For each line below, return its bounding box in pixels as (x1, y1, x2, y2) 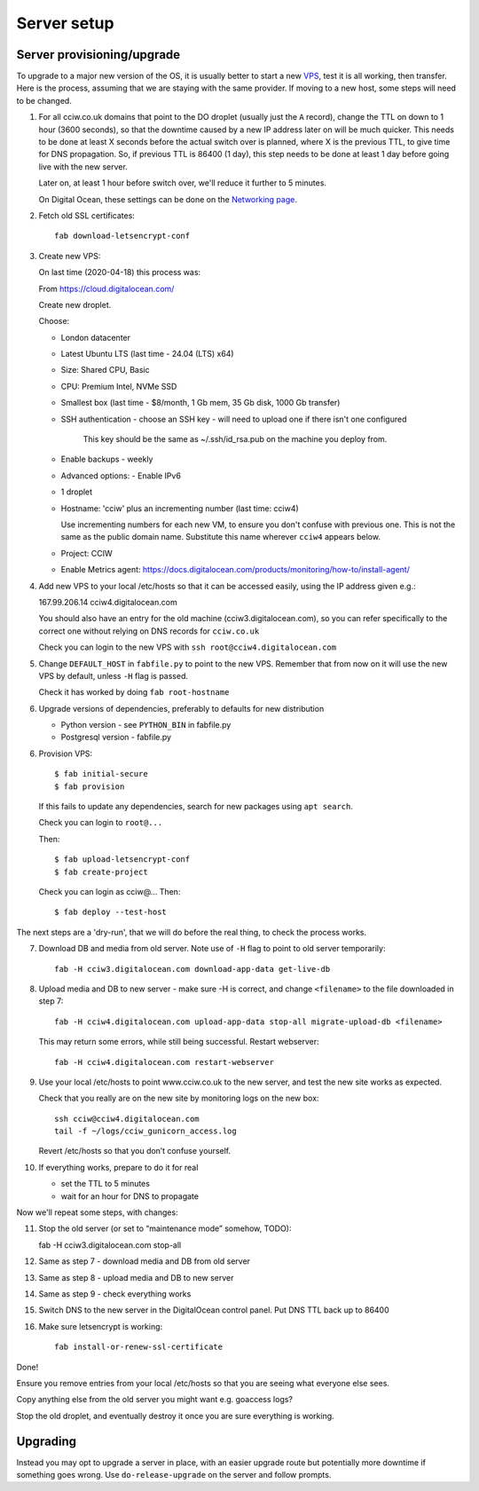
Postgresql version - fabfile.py (60, 732, 172, 743)
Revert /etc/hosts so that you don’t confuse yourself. (38, 1146, 231, 1156)
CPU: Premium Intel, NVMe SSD (60, 381, 177, 391)
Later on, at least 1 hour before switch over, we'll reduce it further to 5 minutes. (38, 177, 327, 188)
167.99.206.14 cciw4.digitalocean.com (38, 596, 177, 607)
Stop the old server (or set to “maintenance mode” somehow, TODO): (38, 1223, 292, 1234)
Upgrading (16, 1433, 77, 1448)
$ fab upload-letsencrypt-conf (54, 855, 191, 864)
